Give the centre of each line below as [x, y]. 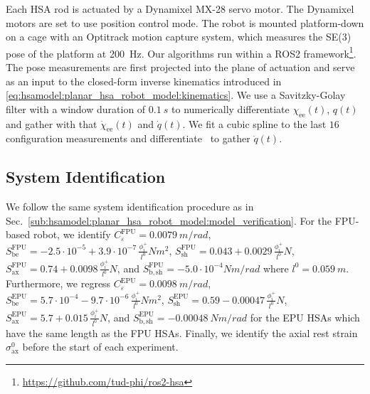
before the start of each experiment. [100, 347]
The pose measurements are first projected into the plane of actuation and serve [180, 67]
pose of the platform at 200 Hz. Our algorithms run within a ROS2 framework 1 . [181, 52]
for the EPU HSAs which [305, 317]
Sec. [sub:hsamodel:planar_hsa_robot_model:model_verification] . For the [169, 220]
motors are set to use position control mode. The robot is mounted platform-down [185, 22]
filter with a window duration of [76, 108]
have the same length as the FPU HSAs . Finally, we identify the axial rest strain [182, 332]
